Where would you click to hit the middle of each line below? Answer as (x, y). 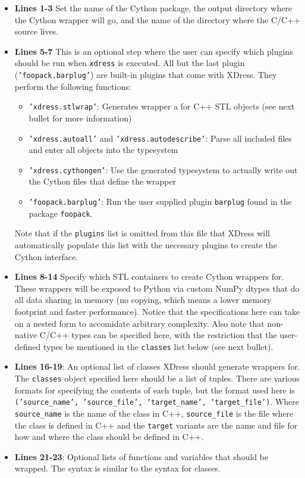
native (26, 335)
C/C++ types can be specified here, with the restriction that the (158, 335)
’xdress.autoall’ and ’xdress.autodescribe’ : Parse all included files (160, 138)
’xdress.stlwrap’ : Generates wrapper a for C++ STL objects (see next (162, 106)
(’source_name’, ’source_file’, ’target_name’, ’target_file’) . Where (157, 402)
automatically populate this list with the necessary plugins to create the (146, 245)
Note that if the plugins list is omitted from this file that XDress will (142, 233)
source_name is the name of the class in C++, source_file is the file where (154, 413)
